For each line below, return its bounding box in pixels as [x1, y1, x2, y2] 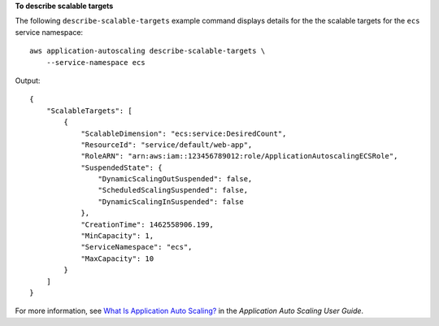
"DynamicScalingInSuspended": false [98, 197, 244, 206]
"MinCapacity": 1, [80, 232, 154, 241]
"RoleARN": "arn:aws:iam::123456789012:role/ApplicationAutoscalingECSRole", [80, 151, 398, 161]
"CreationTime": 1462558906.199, [80, 220, 215, 229]
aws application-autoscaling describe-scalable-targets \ [29, 46, 266, 56]
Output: [15, 76, 41, 85]
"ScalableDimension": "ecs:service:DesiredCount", [80, 128, 287, 138]
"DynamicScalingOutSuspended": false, [98, 175, 253, 184]
